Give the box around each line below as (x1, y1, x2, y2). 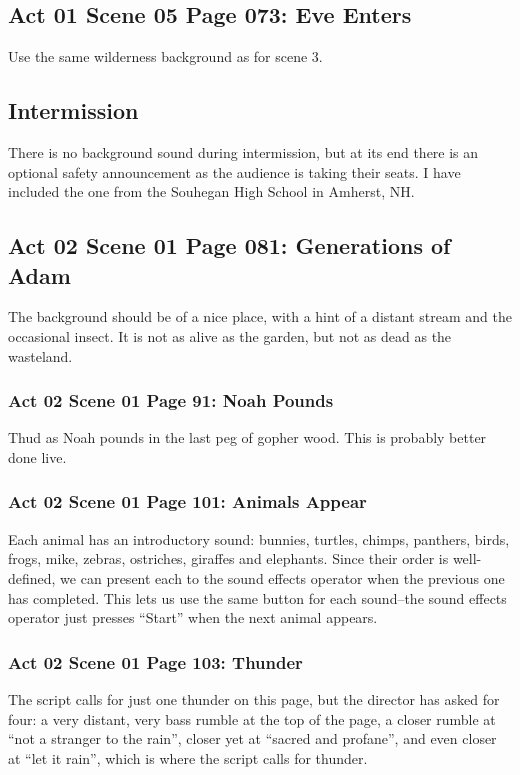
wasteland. (8, 345, 73, 366)
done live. (8, 446, 67, 467)
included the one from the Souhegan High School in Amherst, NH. (8, 181, 415, 202)
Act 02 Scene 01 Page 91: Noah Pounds (8, 388, 334, 413)
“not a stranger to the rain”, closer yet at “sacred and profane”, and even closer (8, 728, 497, 749)
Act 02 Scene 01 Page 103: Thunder (8, 649, 303, 674)
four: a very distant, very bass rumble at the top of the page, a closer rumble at (8, 708, 496, 729)
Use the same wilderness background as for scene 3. (8, 46, 323, 67)
